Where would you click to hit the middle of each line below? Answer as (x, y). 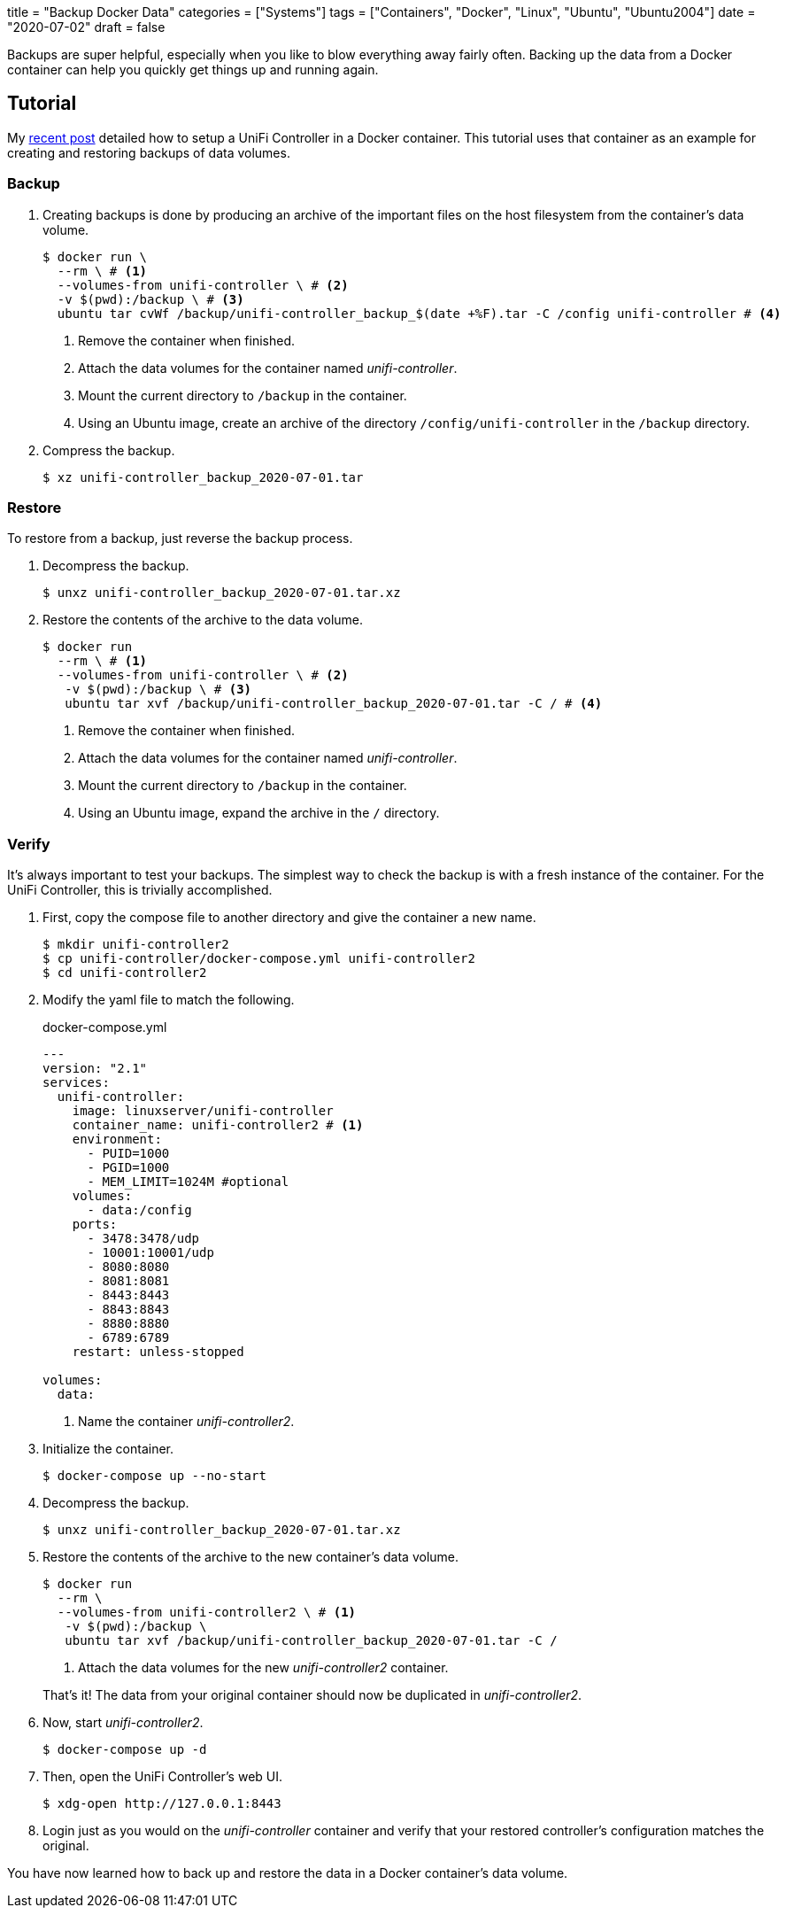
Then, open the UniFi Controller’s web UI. (163, 1777)
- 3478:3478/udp (143, 1239)
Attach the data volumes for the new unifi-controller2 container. (263, 1668)
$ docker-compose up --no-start (154, 1476)
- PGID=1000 (128, 1168)
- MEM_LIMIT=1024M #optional (188, 1182)
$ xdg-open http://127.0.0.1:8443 (162, 1804)
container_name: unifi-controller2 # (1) (218, 1125)
